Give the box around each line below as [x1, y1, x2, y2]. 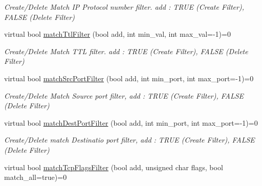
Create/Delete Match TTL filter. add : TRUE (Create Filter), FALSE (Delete [4, 45, 248, 56]
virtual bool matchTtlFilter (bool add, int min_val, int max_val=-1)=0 [4, 29, 231, 39]
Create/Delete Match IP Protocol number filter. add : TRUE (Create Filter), [4, 2, 244, 12]
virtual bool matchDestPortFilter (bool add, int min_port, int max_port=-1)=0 [4, 117, 258, 128]
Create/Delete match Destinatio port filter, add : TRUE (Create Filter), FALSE [4, 134, 255, 145]
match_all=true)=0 [4, 172, 67, 182]
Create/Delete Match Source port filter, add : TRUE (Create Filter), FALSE [4, 90, 244, 101]
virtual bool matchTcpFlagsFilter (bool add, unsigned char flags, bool [4, 161, 223, 172]
